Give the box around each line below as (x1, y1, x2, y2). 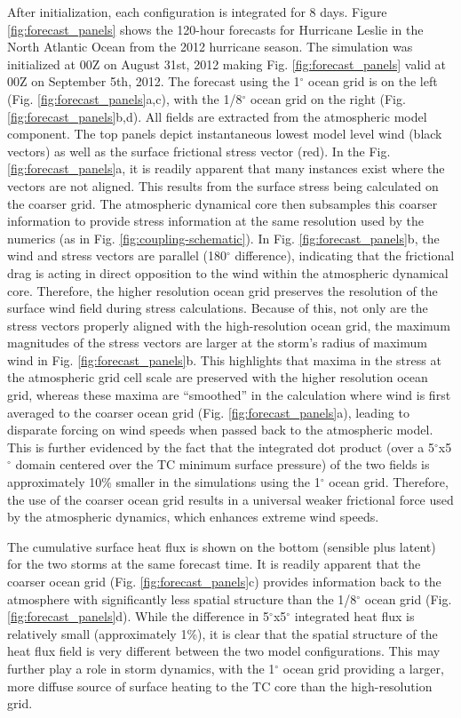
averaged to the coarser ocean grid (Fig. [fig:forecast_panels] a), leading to (7, 403, 409, 421)
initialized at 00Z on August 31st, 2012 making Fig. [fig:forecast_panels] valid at (7, 54, 447, 73)
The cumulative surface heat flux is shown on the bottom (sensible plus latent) (7, 537, 436, 555)
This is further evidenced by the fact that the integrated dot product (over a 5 (7, 437, 435, 456)
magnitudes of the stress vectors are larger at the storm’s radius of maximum (7, 333, 427, 352)
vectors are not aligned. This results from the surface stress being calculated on (7, 176, 439, 195)
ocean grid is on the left (308, 72, 438, 91)
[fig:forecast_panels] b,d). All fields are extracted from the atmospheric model (7, 107, 427, 125)
